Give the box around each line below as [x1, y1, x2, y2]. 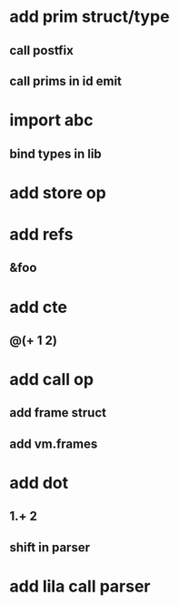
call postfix [9, 43, 75, 58]
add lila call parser [9, 576, 151, 597]
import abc [9, 110, 94, 131]
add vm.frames [9, 436, 98, 451]
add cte [9, 297, 68, 318]
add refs [9, 224, 74, 245]
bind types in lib [9, 146, 102, 161]
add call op [9, 369, 94, 390]
